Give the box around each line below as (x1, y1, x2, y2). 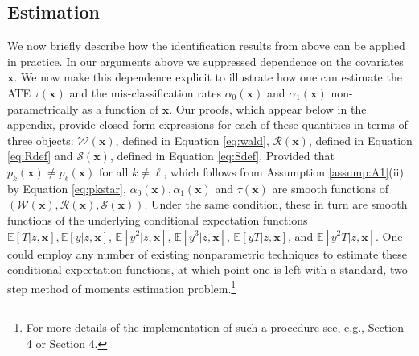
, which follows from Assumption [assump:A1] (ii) (163, 163, 404, 180)
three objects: (7, 131, 74, 148)
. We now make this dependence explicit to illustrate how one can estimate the (14, 68, 402, 85)
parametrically (7, 100, 79, 117)
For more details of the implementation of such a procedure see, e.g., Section (26, 318, 404, 335)
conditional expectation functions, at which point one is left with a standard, (7, 261, 387, 278)
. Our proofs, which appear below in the (169, 100, 367, 117)
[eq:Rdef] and (7, 147, 73, 164)
